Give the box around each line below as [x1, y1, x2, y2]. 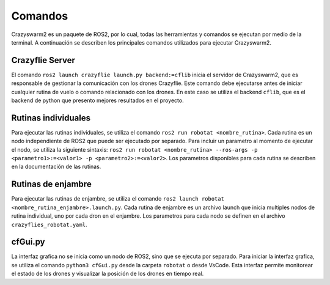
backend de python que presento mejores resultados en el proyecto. [11, 97, 184, 104]
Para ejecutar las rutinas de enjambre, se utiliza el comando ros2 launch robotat [11, 195, 224, 202]
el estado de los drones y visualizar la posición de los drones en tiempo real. [11, 270, 204, 278]
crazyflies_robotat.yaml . [11, 221, 87, 228]
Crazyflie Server [11, 55, 76, 65]
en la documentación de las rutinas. [11, 163, 101, 171]
